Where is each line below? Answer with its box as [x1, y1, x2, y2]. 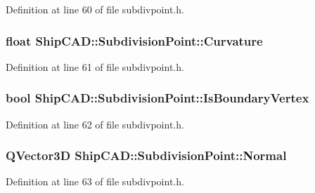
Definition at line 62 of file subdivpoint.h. [6, 117, 184, 131]
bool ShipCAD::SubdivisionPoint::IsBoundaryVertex [6, 89, 309, 107]
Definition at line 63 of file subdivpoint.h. [6, 174, 184, 189]
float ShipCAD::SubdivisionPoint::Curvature [6, 32, 263, 49]
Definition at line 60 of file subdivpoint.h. [6, 2, 184, 16]
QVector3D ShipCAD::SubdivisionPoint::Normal [6, 147, 287, 164]
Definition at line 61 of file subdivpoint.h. [6, 59, 184, 74]
